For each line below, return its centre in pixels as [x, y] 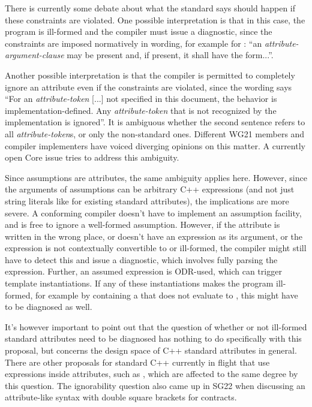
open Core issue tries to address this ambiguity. [92, 157]
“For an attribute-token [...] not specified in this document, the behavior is [141, 99]
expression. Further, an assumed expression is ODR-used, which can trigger [143, 271]
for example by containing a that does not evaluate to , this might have [166, 295]
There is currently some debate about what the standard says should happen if [150, 8]
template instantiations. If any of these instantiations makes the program [139, 283]
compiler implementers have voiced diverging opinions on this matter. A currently [155, 145]
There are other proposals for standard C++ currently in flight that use [137, 362]
